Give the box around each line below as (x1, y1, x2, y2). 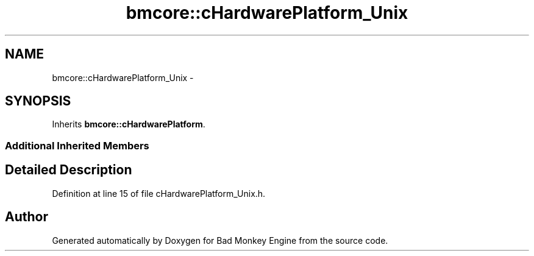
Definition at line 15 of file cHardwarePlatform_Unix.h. (52, 188, 266, 199)
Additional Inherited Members (5, 139, 149, 152)
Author (5, 209, 48, 225)
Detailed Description (5, 162, 132, 178)
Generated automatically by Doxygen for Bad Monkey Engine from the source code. (52, 235, 388, 246)
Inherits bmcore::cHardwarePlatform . (52, 119, 205, 130)
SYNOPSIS (5, 93, 71, 109)
